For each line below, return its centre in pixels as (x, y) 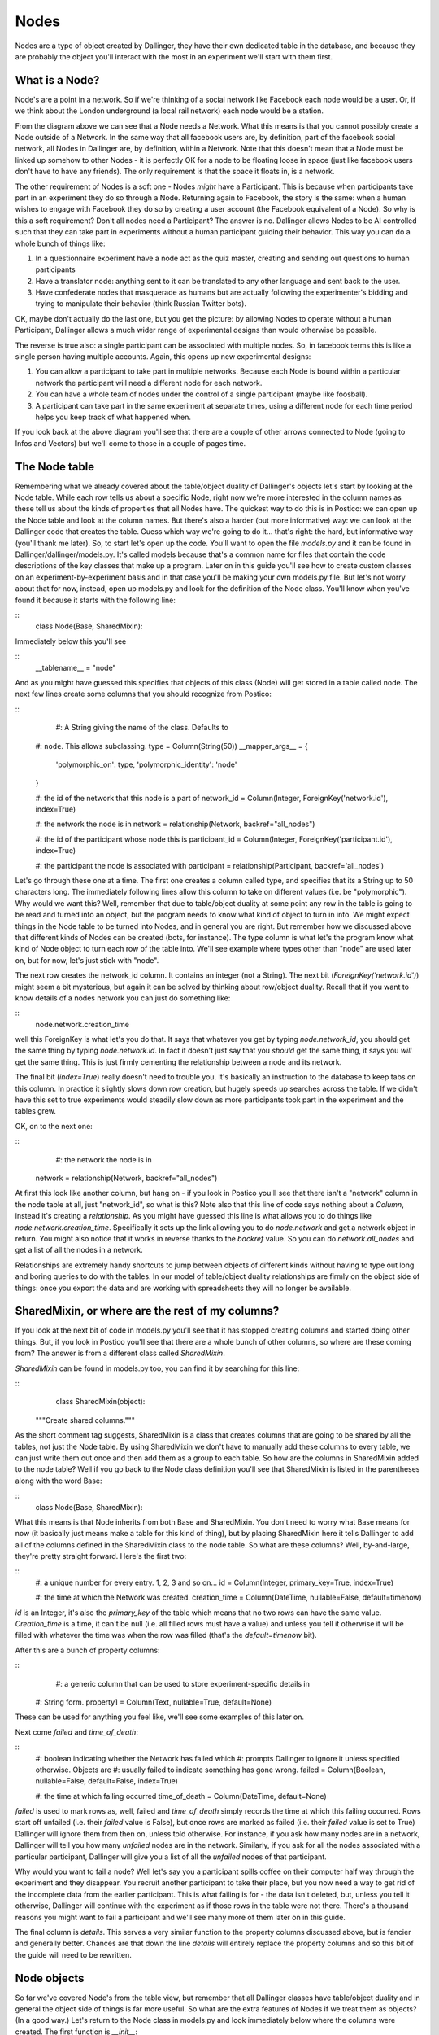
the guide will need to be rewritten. (73, 1954)
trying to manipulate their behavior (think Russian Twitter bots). (141, 304)
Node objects (50, 1978)
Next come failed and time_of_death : (76, 1732)
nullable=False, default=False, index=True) (107, 1781)
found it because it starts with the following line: (96, 600)
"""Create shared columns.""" (85, 1420)
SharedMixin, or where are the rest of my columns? (147, 1311)
